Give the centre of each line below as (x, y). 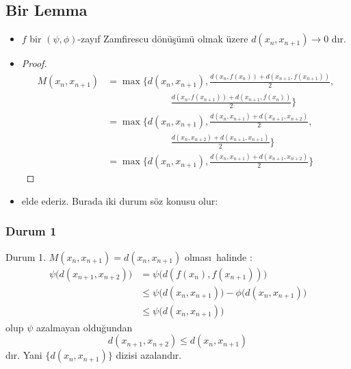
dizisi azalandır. (149, 355)
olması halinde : (218, 256)
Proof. (34, 63)
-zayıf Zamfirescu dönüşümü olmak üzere (163, 39)
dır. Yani (24, 355)
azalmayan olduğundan (84, 327)
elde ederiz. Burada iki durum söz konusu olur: (120, 200)
